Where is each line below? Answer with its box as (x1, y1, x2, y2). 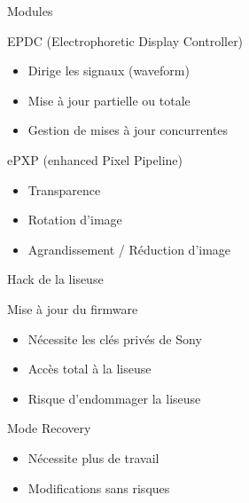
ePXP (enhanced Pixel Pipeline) (7, 150, 183, 169)
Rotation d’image (27, 210, 122, 229)
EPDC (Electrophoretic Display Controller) (7, 31, 244, 50)
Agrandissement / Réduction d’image (27, 240, 231, 258)
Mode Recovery (7, 419, 91, 437)
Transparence (27, 180, 101, 199)
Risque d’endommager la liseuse (27, 389, 201, 407)
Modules (7, 2, 53, 20)
